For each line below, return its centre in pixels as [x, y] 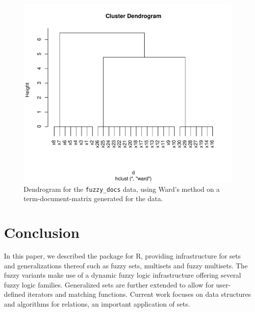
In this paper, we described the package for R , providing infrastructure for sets [122, 256]
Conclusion [42, 232]
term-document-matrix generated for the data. [93, 198]
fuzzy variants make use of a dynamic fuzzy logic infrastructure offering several [123, 275]
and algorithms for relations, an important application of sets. [97, 304]
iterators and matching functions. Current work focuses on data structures [139, 294]
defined [15, 294]
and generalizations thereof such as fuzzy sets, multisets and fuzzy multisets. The [126, 265]
